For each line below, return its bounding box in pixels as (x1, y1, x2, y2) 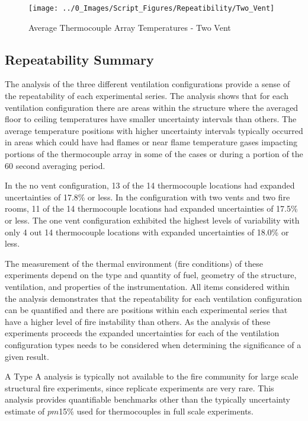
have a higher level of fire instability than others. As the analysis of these (5, 315, 271, 327)
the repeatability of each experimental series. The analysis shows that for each (5, 90, 288, 102)
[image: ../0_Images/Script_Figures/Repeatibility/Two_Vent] (28, 4, 275, 12)
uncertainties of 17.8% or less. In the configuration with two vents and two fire (5, 190, 290, 203)
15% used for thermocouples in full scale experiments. (59, 404, 254, 417)
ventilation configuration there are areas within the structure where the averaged (5, 101, 299, 113)
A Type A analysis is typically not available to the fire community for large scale (5, 370, 299, 382)
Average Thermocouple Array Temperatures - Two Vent (28, 21, 231, 33)
